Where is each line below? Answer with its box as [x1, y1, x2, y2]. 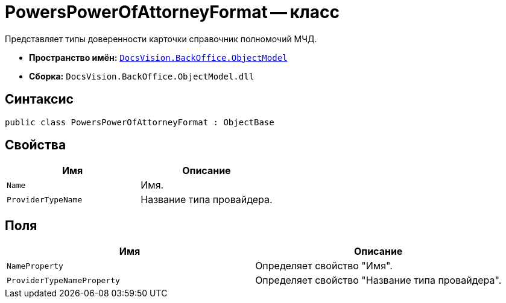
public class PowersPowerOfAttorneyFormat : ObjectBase [5, 117, 274, 127]
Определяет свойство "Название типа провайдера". [255, 274, 502, 287]
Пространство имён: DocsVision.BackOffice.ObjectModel [29, 52, 288, 63]
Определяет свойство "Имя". [255, 260, 393, 272]
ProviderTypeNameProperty [7, 275, 120, 285]
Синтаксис [5, 92, 74, 107]
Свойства [5, 137, 66, 153]
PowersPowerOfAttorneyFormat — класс [5, 2, 340, 22]
